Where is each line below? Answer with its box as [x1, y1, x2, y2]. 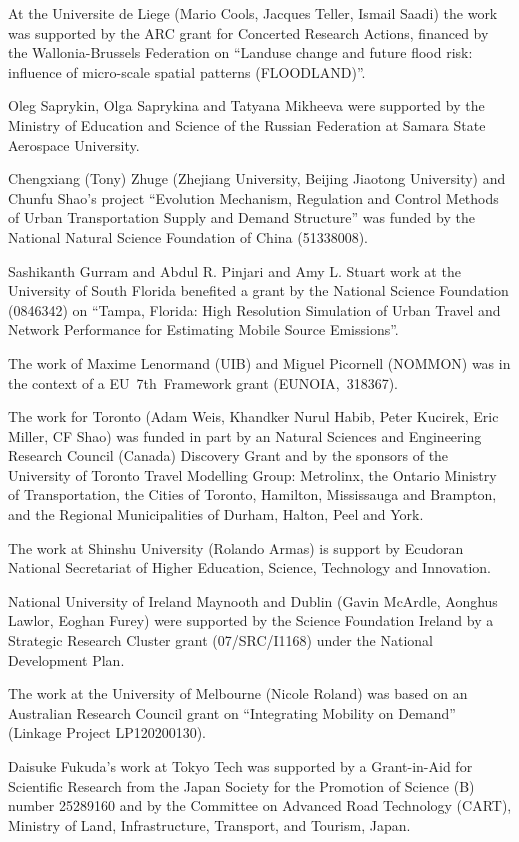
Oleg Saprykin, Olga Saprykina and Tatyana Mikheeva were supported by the [8, 95, 485, 116]
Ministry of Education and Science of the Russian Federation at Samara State [8, 114, 486, 135]
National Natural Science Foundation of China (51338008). [8, 226, 369, 247]
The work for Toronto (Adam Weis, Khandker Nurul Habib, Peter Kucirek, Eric [8, 406, 499, 427]
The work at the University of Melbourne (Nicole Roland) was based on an [8, 683, 468, 704]
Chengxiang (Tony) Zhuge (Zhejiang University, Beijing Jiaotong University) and [8, 168, 506, 189]
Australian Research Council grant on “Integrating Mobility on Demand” [8, 702, 456, 723]
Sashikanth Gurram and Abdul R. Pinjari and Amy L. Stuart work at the [8, 260, 461, 281]
